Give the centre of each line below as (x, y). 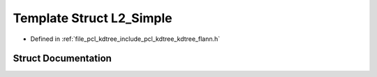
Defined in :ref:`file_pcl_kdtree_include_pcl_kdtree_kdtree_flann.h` (125, 39)
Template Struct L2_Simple (93, 18)
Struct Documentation (62, 59)
